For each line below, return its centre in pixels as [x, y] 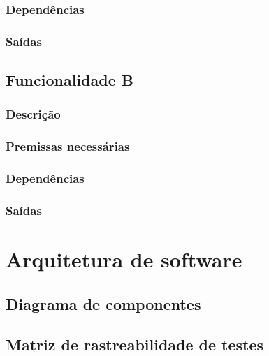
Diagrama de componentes [103, 303]
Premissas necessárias [68, 146]
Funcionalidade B [70, 80]
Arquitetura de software [124, 259]
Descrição [33, 114]
